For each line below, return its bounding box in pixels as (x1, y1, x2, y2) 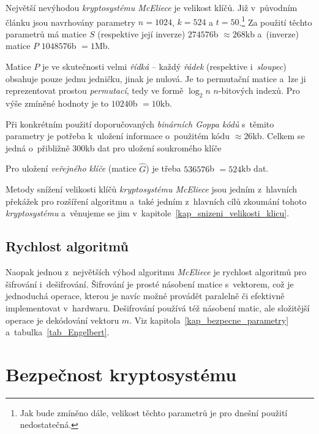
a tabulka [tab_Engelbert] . (6, 325, 110, 338)
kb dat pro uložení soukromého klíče (85, 141, 222, 154)
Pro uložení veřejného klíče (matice (6, 162, 137, 175)
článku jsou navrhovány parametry (6, 15, 136, 28)
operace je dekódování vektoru (6, 313, 119, 326)
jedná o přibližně (6, 141, 70, 154)
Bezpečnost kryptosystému (6, 361, 237, 386)
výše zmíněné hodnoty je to (6, 97, 109, 110)
